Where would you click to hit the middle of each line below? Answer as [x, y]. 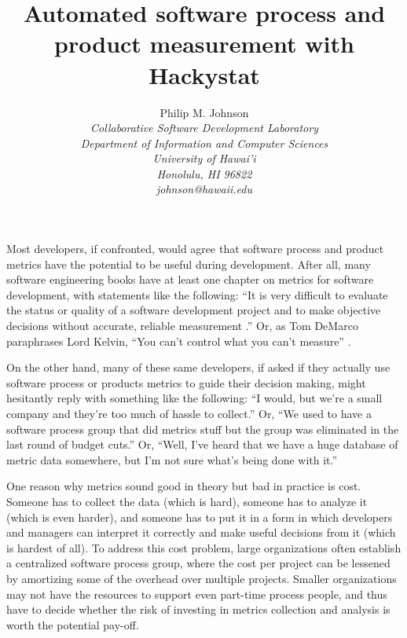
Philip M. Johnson [204, 112]
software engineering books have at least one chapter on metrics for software [190, 279]
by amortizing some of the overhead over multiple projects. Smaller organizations [202, 578]
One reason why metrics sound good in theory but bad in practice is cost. [184, 486]
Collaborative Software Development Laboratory [204, 128]
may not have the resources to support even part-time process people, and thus [197, 594]
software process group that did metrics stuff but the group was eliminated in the [203, 429]
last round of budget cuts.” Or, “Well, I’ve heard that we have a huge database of [202, 444]
